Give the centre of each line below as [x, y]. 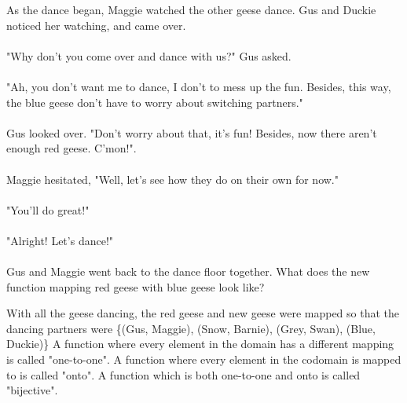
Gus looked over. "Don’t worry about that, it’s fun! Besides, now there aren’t [192, 132]
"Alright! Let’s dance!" [60, 240]
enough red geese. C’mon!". [71, 148]
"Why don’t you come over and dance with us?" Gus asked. [149, 55]
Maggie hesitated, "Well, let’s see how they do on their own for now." [172, 179]
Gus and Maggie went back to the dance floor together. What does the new [188, 271]
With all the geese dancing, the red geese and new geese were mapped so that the [203, 313]
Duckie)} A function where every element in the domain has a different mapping [200, 344]
